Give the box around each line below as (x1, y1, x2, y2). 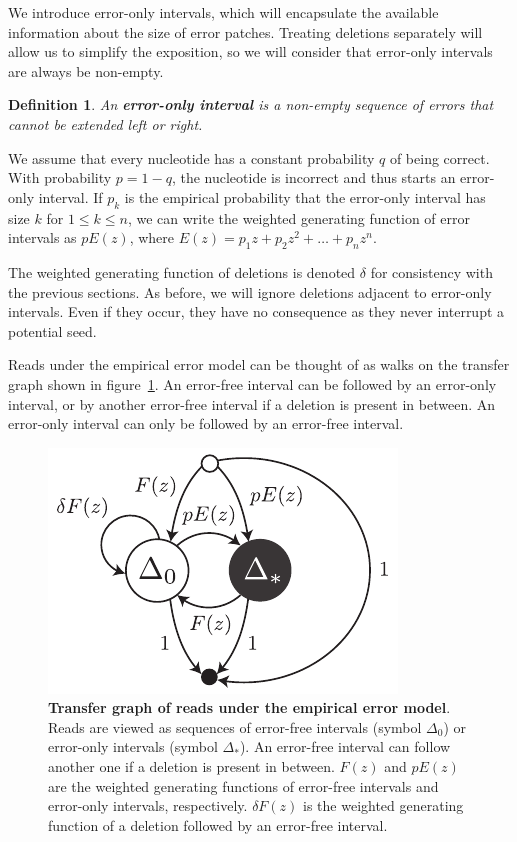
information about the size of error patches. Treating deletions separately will (8, 21, 483, 42)
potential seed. (8, 320, 97, 341)
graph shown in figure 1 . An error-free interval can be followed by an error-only (8, 373, 497, 394)
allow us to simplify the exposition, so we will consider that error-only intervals (8, 41, 493, 62)
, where (129, 227, 175, 248)
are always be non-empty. (8, 60, 164, 81)
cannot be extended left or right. (8, 113, 203, 134)
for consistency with (370, 261, 493, 282)
